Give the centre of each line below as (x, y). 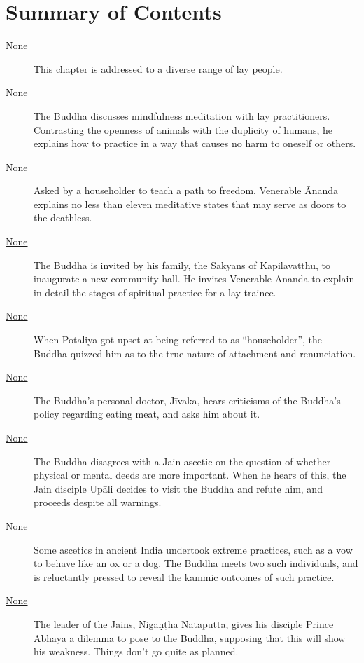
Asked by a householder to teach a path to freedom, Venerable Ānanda (186, 190)
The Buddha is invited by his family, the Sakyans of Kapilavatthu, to (182, 265)
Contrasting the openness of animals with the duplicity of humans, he (183, 129)
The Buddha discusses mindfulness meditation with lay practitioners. (182, 115)
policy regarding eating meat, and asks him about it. (147, 414)
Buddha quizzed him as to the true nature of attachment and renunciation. (195, 353)
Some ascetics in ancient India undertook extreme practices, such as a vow (193, 549)
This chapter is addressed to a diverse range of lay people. (158, 68)
